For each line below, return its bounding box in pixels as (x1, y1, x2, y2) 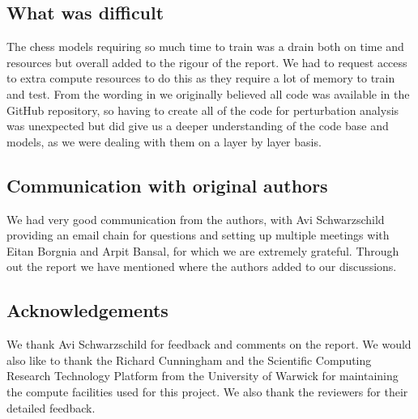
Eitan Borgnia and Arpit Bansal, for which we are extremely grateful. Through (6, 242, 399, 259)
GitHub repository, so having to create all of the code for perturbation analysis (6, 101, 399, 118)
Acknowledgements (6, 298, 168, 323)
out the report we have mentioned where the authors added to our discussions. (6, 258, 397, 275)
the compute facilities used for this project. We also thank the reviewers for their (6, 383, 408, 400)
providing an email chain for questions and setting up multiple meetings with (6, 226, 390, 243)
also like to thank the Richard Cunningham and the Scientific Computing (6, 351, 372, 368)
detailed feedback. (6, 399, 96, 416)
